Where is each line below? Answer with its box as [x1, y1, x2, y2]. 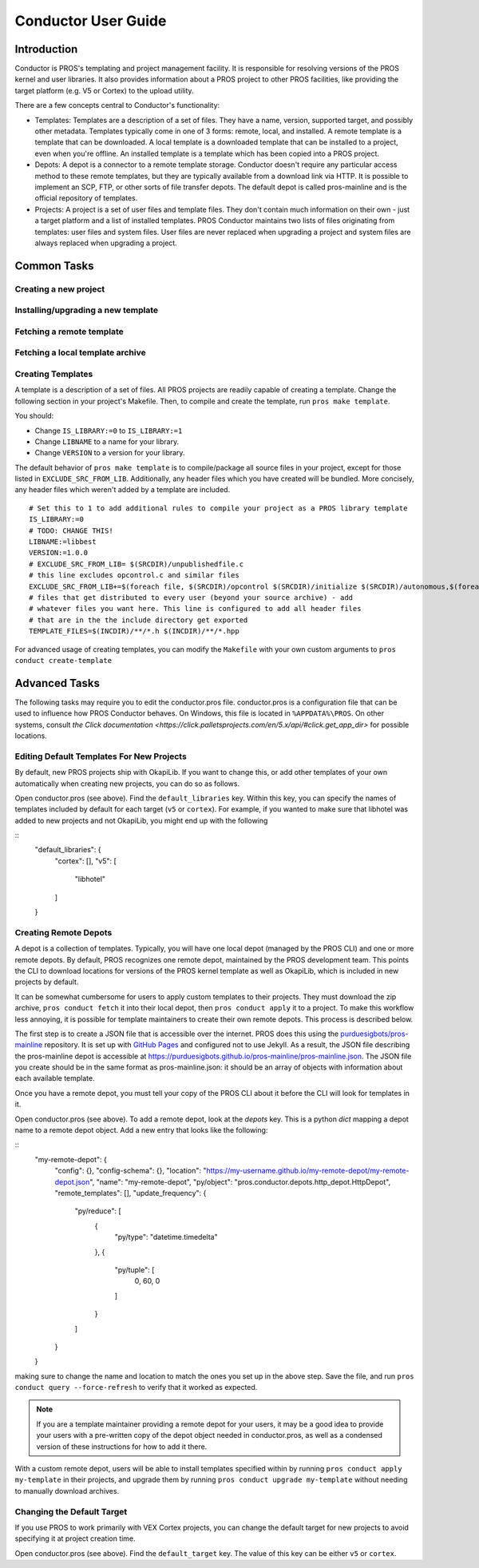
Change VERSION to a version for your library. [34, 448, 185, 458]
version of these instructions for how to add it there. [36, 1442, 208, 1451]
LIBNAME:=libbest [29, 538, 97, 546]
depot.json [54, 1177, 90, 1186]
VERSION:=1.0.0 [29, 548, 89, 558]
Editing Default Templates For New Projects [14, 751, 187, 762]
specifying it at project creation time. [14, 1534, 136, 1543]
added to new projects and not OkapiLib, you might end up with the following [14, 816, 268, 825]
